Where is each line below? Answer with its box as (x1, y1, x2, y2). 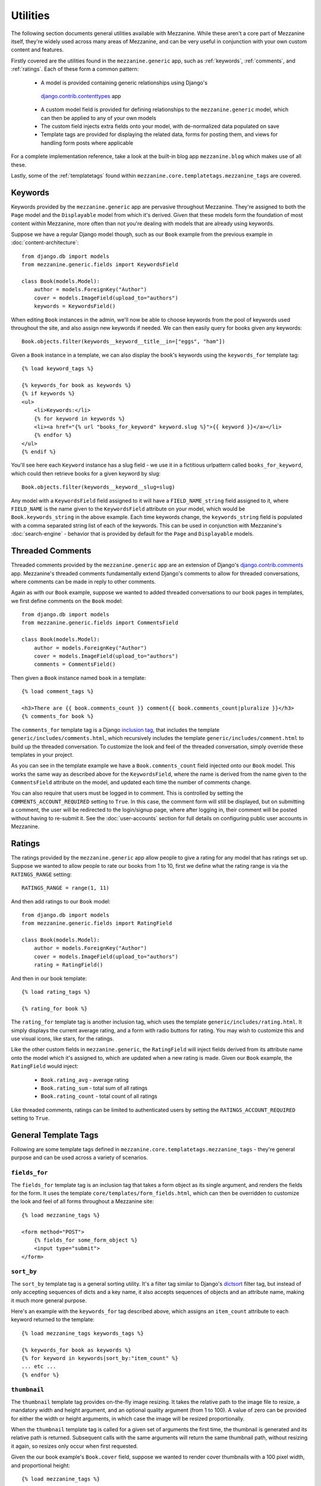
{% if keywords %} (21, 390, 75, 397)
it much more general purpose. (11, 1296, 87, 1304)
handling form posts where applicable (40, 139, 134, 146)
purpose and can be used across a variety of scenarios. (11, 1154, 148, 1161)
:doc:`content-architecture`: (11, 239, 79, 246)
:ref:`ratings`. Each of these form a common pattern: (11, 65, 139, 73)
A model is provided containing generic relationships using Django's (40, 79, 208, 86)
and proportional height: (11, 1462, 71, 1469)
